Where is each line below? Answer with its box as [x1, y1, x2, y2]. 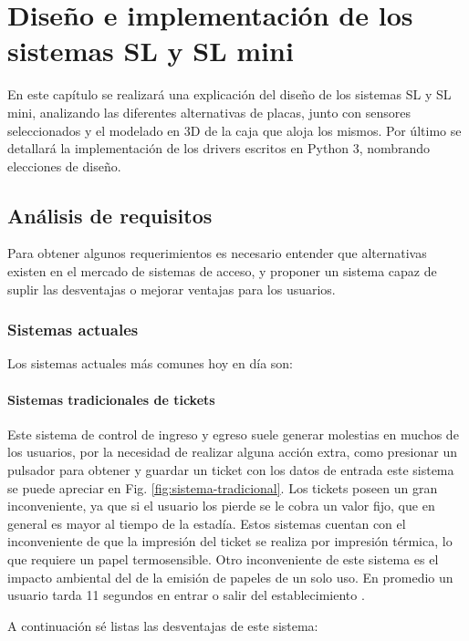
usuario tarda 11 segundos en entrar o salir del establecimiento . [7, 585, 365, 605]
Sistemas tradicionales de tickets [7, 389, 215, 408]
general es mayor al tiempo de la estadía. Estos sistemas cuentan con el [7, 513, 406, 532]
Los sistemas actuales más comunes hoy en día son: [7, 354, 294, 373]
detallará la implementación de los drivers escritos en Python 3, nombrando [7, 139, 431, 158]
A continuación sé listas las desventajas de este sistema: [7, 615, 318, 635]
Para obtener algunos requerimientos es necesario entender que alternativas [7, 243, 427, 263]
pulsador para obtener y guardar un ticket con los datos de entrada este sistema [7, 460, 454, 480]
